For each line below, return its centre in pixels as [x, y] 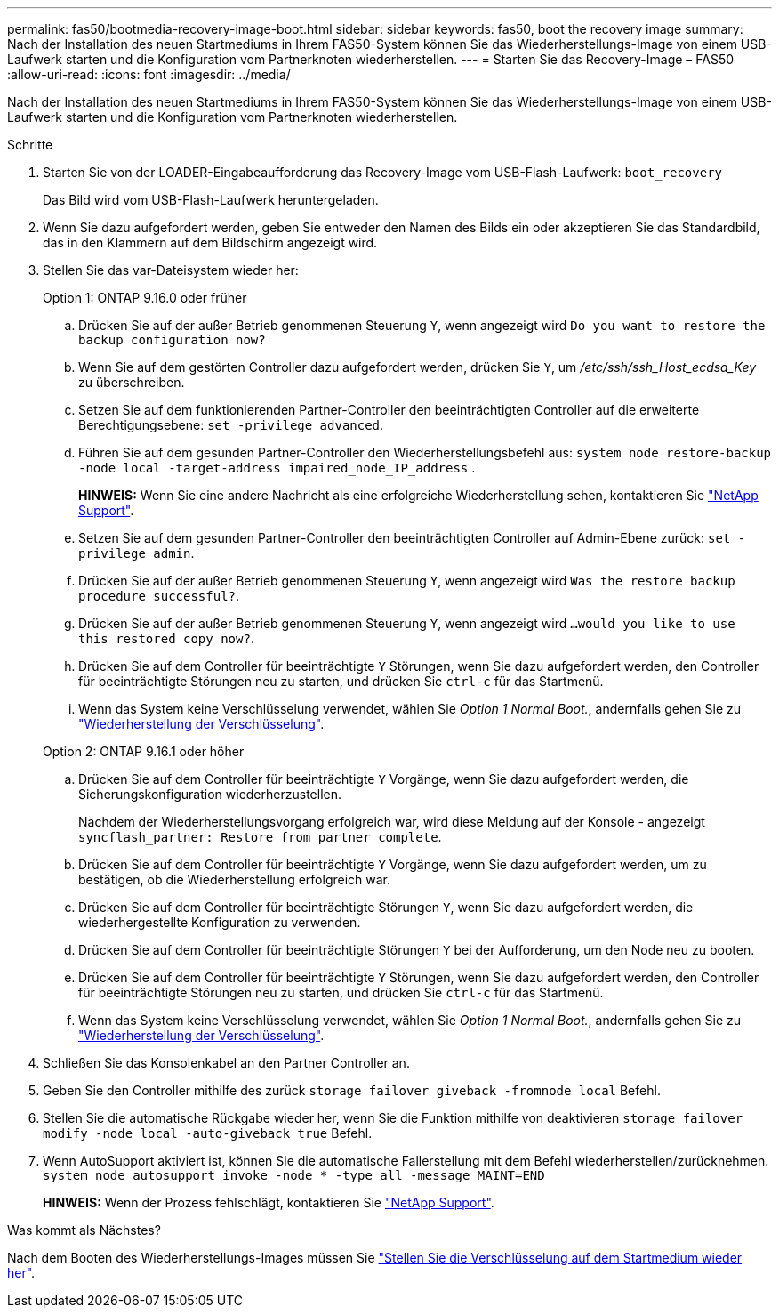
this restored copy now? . [166, 638]
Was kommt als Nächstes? [84, 1230]
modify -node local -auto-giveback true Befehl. [208, 1133]
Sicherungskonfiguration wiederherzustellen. [210, 794]
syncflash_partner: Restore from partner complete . [260, 837]
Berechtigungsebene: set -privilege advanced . [231, 425]
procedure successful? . [159, 596]
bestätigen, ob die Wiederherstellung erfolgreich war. [235, 879]
